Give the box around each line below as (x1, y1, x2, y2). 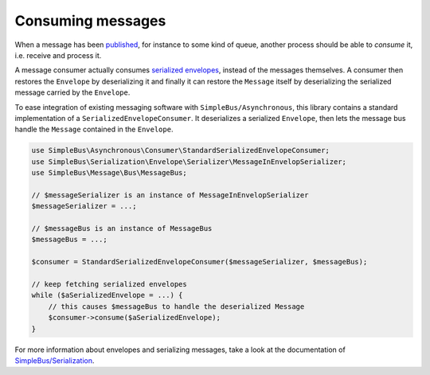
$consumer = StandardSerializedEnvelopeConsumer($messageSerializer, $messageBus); (31, 257, 368, 267)
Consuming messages (14, 12, 166, 29)
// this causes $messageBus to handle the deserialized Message (48, 302, 305, 311)
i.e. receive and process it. (14, 50, 102, 60)
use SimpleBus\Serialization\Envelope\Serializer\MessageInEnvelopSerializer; (31, 157, 346, 166)
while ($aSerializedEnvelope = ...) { (31, 291, 183, 300)
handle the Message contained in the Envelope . (14, 124, 174, 135)
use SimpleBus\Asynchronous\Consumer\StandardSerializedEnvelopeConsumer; (31, 146, 330, 155)
